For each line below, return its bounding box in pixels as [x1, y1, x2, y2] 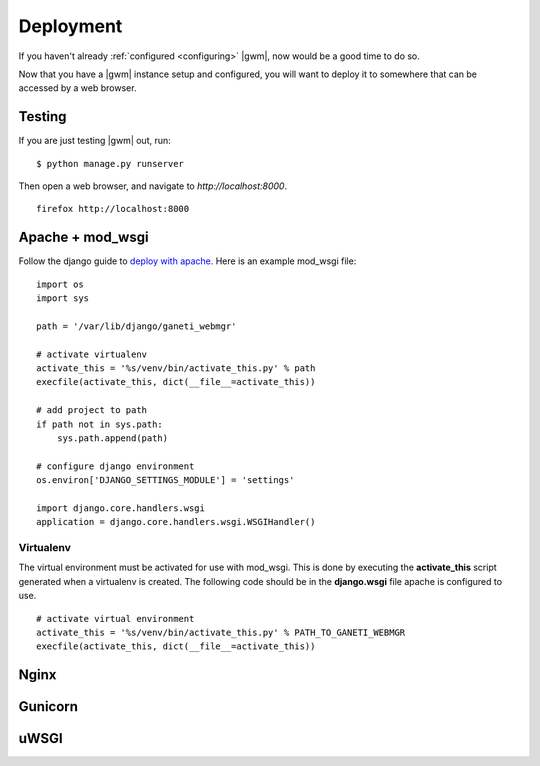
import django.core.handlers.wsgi [36, 502, 205, 514]
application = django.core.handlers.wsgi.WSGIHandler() [36, 516, 316, 528]
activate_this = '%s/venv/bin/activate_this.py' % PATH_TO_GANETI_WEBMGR [36, 627, 406, 639]
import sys [36, 293, 90, 304]
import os [36, 278, 84, 290]
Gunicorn [18, 698, 79, 715]
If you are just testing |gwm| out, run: [18, 135, 172, 147]
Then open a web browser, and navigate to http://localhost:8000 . [18, 180, 288, 192]
